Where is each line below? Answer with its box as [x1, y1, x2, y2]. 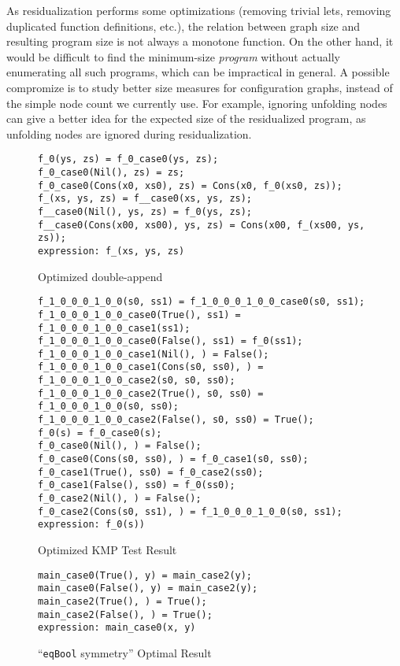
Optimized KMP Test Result [38, 542, 177, 557]
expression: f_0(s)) [38, 519, 146, 531]
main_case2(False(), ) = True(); [38, 609, 213, 620]
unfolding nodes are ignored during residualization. [6, 125, 252, 142]
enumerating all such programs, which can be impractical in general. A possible [6, 64, 390, 80]
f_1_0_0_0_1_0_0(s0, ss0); [38, 401, 179, 413]
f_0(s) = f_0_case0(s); [38, 427, 162, 438]
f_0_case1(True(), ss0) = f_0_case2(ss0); [38, 466, 264, 478]
